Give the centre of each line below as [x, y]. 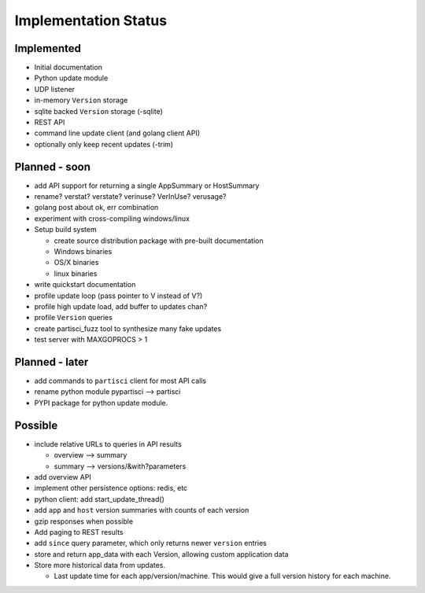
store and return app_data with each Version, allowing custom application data [161, 554]
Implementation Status [91, 20]
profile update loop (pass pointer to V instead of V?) [118, 296]
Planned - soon [52, 166]
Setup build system [66, 230]
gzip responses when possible [84, 521]
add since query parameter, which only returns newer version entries [150, 543]
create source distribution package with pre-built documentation [159, 241]
